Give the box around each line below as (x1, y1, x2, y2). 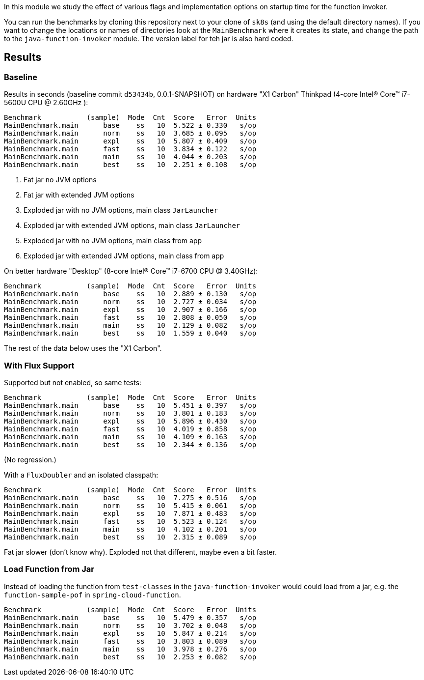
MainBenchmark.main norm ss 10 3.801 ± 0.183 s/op (4, 409, 257, 417)
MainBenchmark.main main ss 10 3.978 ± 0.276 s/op (4, 645, 257, 653)
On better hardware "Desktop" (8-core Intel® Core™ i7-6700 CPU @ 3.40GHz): (4, 267, 258, 276)
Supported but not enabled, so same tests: (4, 378, 142, 387)
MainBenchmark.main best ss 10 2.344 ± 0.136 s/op (4, 440, 257, 449)
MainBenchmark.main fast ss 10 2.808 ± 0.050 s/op (4, 313, 257, 322)
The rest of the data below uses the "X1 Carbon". (4, 344, 162, 353)
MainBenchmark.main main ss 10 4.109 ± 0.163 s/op (4, 432, 257, 441)
